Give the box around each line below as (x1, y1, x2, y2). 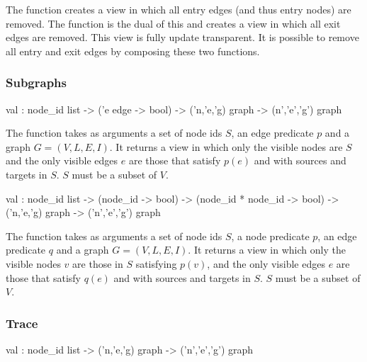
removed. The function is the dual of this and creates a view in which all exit (6, 16, 341, 30)
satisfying (135, 256, 177, 271)
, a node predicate (231, 228, 310, 243)
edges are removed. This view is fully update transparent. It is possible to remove (6, 30, 359, 45)
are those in (72, 256, 123, 271)
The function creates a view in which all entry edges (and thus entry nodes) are (6, 2, 351, 16)
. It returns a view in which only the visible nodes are (109, 139, 343, 154)
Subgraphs (6, 74, 67, 91)
